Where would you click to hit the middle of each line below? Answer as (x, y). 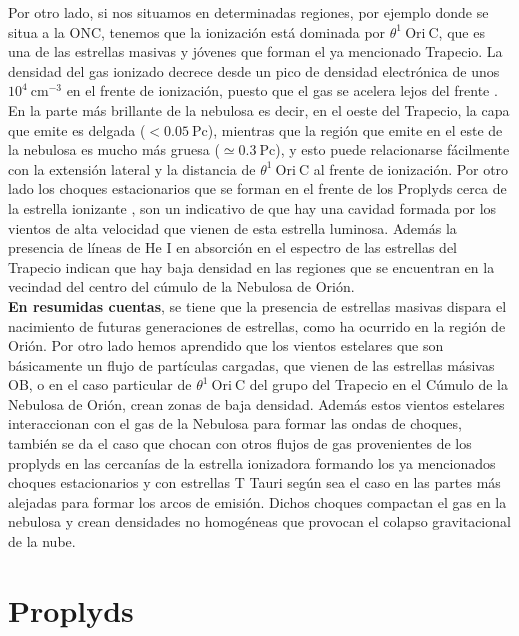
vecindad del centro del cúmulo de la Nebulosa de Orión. (181, 286)
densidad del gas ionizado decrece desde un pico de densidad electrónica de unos (254, 70)
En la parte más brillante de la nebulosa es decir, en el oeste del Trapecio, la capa (259, 109)
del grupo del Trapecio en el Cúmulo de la (378, 384)
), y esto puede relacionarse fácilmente (392, 149)
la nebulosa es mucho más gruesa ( (114, 149)
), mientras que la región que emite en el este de (355, 129)
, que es (461, 31)
